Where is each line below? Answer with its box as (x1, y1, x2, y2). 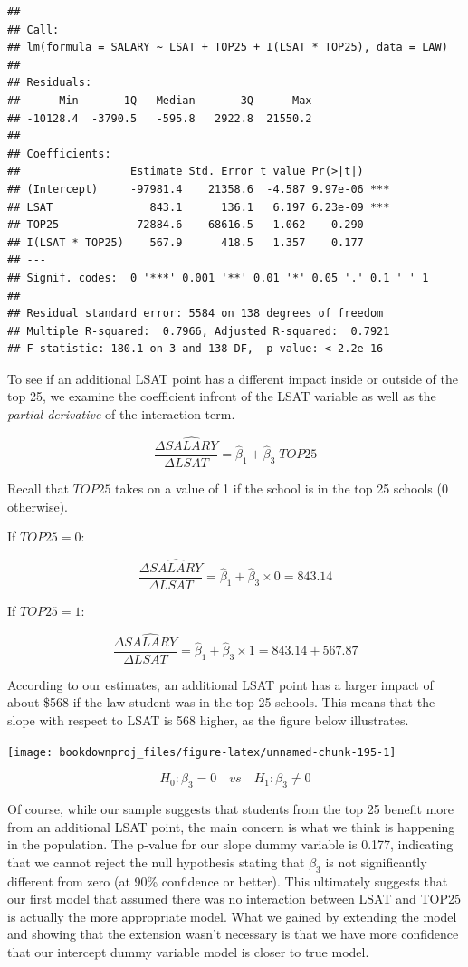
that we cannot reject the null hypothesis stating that (7, 852, 305, 871)
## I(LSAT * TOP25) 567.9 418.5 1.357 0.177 (7, 235, 364, 249)
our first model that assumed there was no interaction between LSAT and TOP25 (7, 889, 461, 908)
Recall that (7, 478, 69, 497)
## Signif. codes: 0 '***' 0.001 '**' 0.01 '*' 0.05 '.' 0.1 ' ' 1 (7, 271, 429, 284)
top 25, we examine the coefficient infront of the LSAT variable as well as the (7, 387, 436, 406)
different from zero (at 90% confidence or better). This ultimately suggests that (7, 871, 448, 890)
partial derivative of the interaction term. (7, 405, 235, 424)
